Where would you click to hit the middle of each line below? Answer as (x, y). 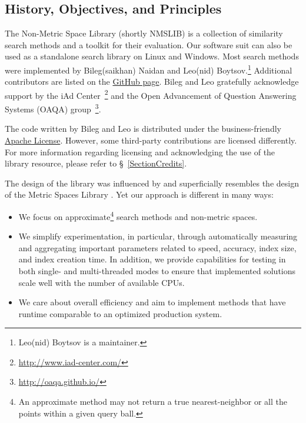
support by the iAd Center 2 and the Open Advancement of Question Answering (151, 94)
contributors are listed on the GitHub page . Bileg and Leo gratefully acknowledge (152, 81)
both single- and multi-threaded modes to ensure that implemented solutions (157, 270)
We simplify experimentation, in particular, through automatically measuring (158, 236)
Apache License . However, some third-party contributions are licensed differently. (151, 140)
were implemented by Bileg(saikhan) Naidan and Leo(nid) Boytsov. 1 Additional (149, 69)
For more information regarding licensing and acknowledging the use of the (140, 151)
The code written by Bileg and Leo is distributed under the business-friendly (143, 129)
